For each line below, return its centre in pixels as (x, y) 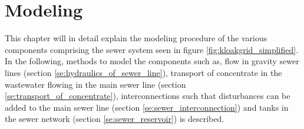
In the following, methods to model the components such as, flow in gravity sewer (152, 61)
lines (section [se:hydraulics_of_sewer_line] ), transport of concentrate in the (143, 72)
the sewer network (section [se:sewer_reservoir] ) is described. (115, 119)
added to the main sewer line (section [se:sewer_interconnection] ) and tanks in (147, 107)
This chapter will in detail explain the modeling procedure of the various (136, 38)
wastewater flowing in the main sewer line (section (95, 84)
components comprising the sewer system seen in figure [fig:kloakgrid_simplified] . (152, 49)
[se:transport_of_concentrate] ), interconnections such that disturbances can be (148, 96)
